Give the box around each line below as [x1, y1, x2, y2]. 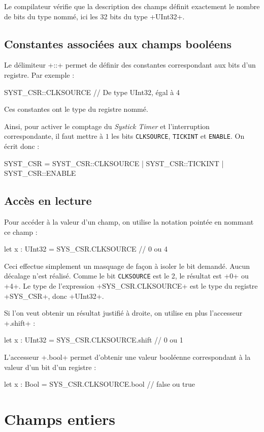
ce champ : [4, 226, 38, 237]
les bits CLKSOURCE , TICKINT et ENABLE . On [111, 131, 245, 141]
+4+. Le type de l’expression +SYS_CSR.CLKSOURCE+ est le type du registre [4, 281, 258, 291]
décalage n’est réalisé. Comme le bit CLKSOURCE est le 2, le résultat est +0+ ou [4, 270, 249, 281]
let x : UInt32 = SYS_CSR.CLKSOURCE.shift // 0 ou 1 [4, 334, 183, 345]
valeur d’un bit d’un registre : [4, 361, 96, 372]
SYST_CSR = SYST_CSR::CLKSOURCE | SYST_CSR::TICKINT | [4, 158, 224, 168]
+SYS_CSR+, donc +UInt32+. [4, 290, 104, 301]
